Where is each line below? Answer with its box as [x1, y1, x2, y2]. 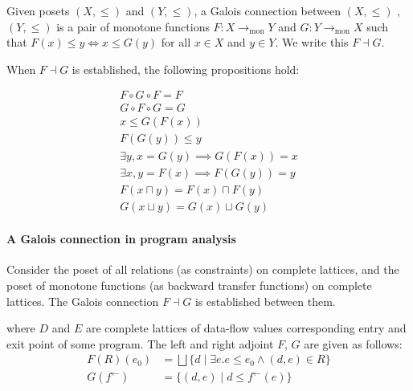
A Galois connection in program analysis [6, 230, 236, 247]
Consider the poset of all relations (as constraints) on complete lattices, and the [6, 261, 399, 278]
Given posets [6, 2, 70, 18]
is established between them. [194, 292, 336, 309]
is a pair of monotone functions [56, 18, 210, 35]
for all [161, 34, 191, 51]
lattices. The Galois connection [6, 292, 159, 309]
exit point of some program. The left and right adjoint [6, 335, 274, 352]
